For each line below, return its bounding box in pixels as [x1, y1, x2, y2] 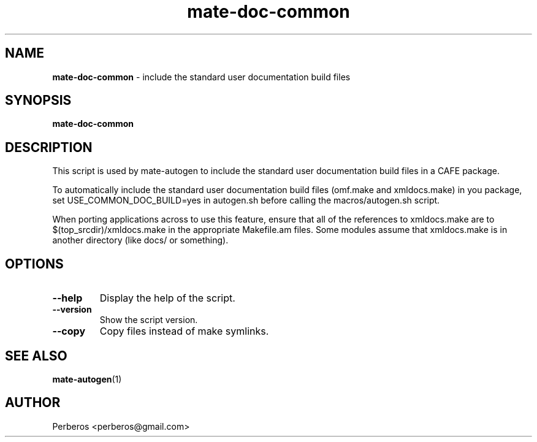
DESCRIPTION [5, 139, 93, 155]
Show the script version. [99, 314, 198, 326]
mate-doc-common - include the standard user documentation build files [52, 71, 351, 82]
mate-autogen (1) [52, 373, 122, 384]
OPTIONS [5, 256, 64, 272]
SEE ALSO [5, 348, 67, 364]
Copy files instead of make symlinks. [99, 325, 269, 338]
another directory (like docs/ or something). [52, 235, 229, 246]
